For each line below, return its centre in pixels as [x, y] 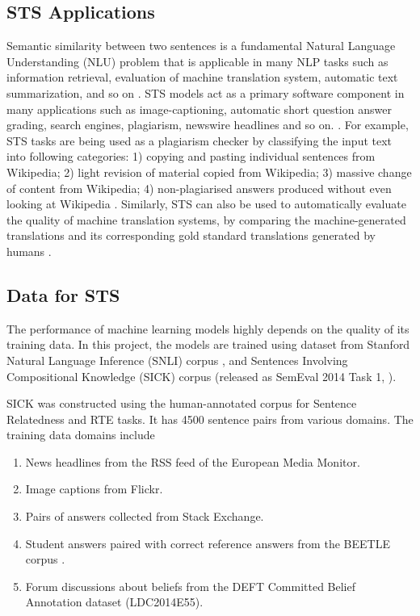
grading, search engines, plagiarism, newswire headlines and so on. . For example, [208, 125]
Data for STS [63, 294]
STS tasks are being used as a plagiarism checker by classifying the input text [199, 140]
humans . [29, 251]
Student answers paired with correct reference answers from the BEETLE [208, 543]
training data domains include [81, 435]
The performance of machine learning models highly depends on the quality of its [208, 328]
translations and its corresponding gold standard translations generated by [191, 235]
